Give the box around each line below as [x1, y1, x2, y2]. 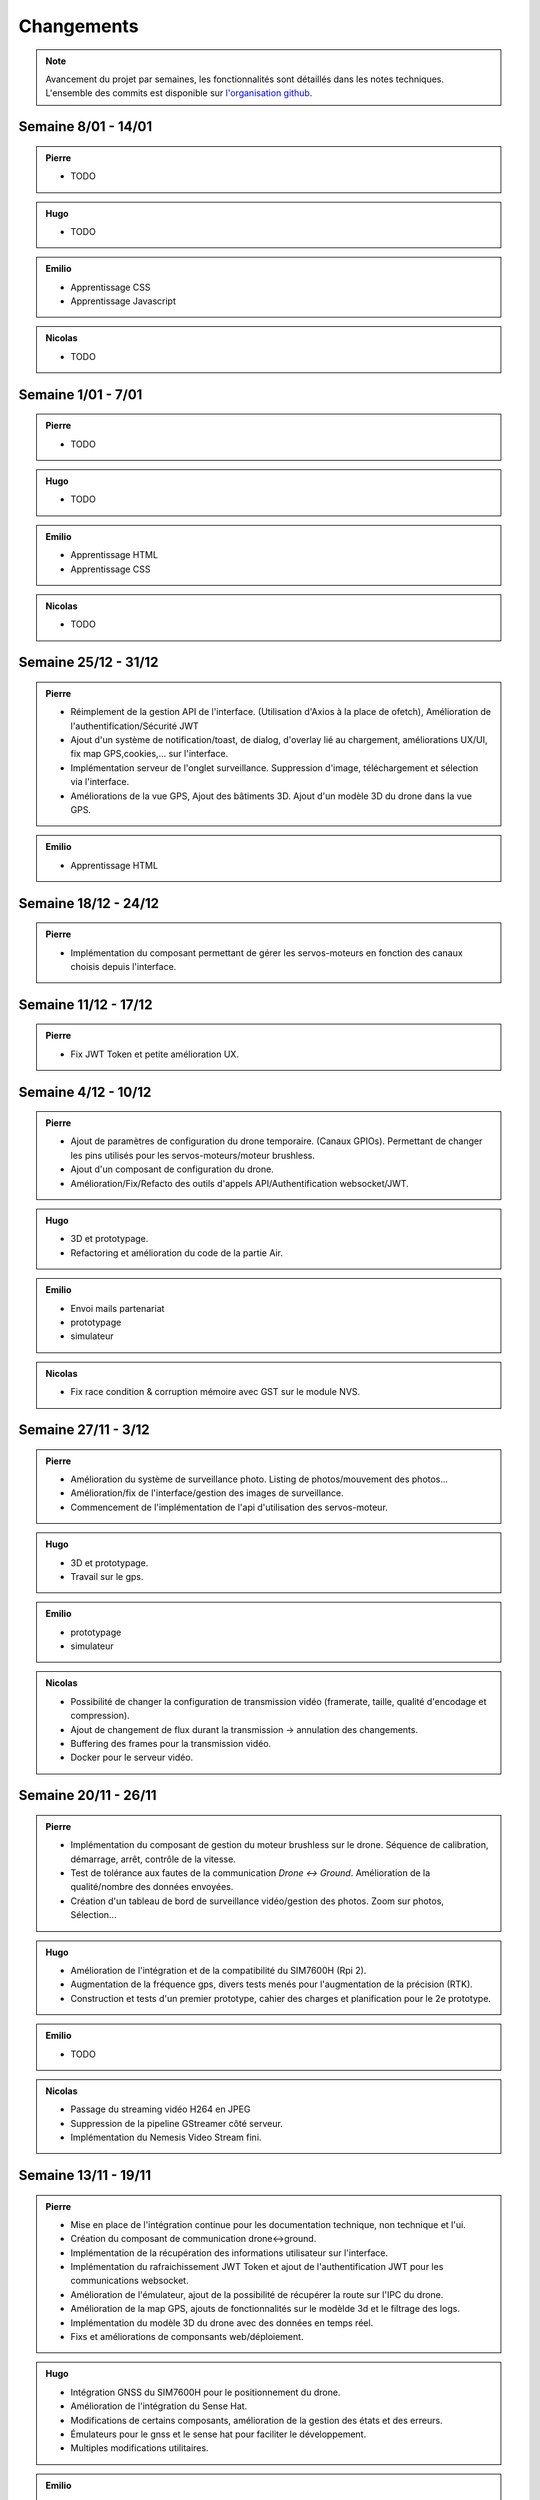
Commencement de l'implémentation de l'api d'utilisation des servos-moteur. [70, 1501, 389, 1513]
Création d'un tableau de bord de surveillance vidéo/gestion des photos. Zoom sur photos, [70, 1895, 445, 1907]
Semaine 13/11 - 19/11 [18, 2166, 152, 2184]
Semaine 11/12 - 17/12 [18, 996, 153, 1013]
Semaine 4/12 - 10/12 [18, 1083, 152, 1100]
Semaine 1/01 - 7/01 [18, 386, 143, 403]
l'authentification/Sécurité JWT [70, 720, 199, 732]
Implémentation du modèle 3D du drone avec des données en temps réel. [70, 2316, 374, 2329]
